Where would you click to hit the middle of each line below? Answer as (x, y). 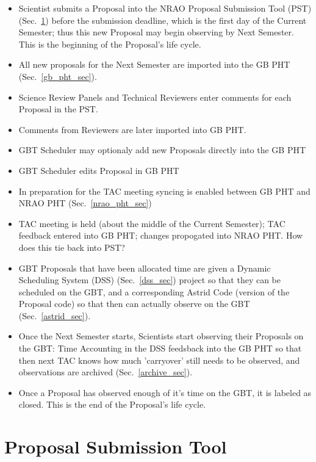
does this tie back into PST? (72, 247)
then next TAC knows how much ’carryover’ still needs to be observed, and (159, 360)
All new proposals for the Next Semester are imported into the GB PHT (154, 64)
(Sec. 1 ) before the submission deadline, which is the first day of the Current (163, 20)
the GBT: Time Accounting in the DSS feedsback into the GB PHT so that (160, 348)
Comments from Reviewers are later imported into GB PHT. (132, 129)
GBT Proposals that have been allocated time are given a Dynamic (145, 268)
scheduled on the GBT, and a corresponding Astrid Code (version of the (154, 291)
